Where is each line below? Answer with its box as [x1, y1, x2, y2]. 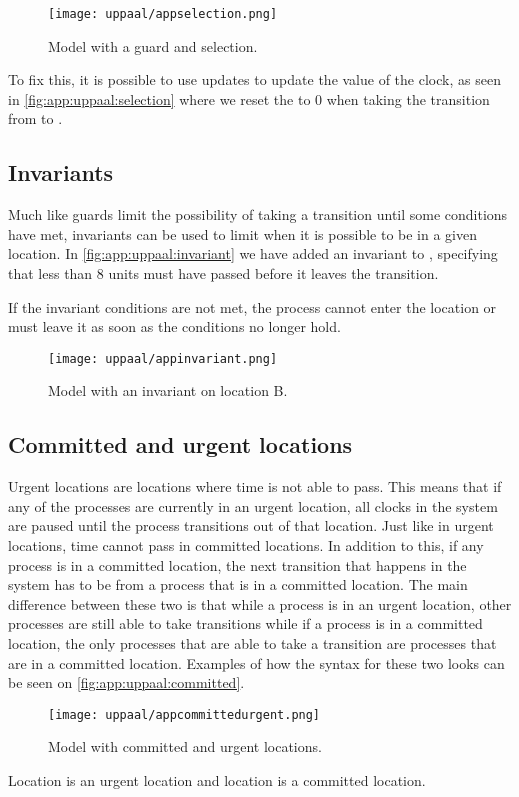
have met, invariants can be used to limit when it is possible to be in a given [8, 223, 477, 244]
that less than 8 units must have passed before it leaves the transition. [8, 263, 439, 284]
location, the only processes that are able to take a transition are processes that [8, 633, 497, 653]
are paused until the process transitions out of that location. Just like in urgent [8, 515, 494, 536]
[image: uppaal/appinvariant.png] [48, 351, 278, 366]
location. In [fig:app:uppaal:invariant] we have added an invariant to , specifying [8, 243, 498, 264]
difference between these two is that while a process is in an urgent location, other [8, 593, 512, 614]
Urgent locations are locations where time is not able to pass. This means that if [8, 476, 502, 497]
